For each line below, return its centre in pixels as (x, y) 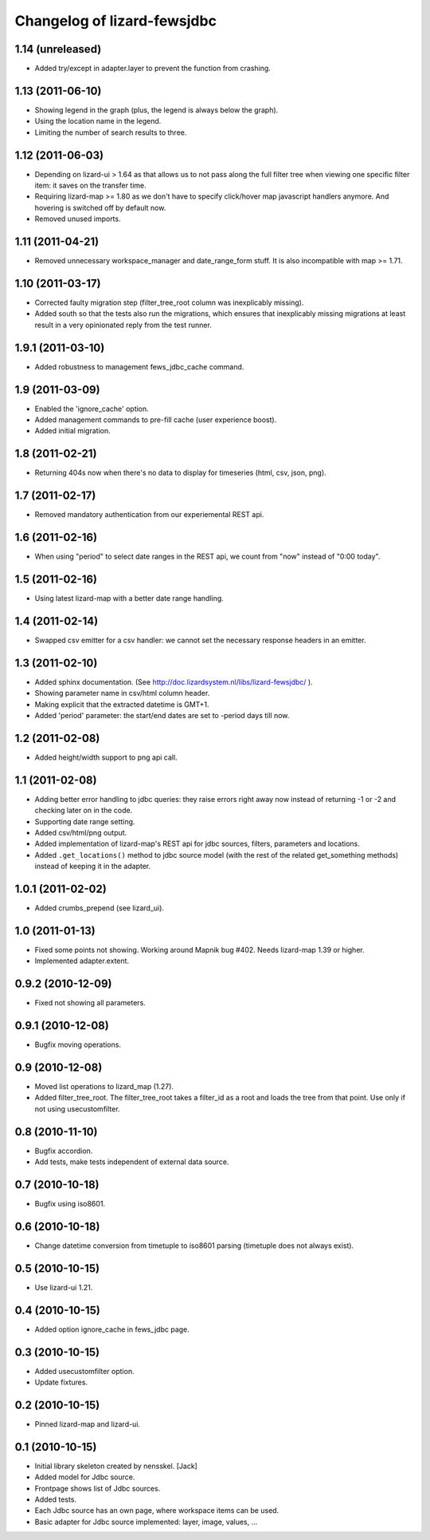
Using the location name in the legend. (98, 121)
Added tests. (56, 1499)
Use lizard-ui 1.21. (64, 1287)
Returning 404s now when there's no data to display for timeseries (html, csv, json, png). (180, 473)
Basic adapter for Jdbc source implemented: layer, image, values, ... (146, 1522)
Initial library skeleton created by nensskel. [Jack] (116, 1466)
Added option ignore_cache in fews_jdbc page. (112, 1329)
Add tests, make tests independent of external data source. (132, 1162)
